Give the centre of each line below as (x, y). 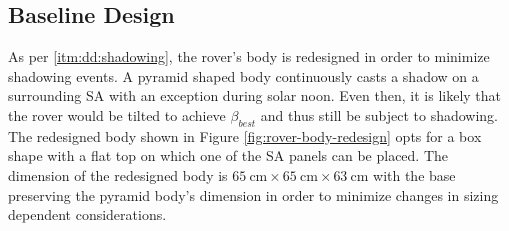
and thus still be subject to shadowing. (379, 114)
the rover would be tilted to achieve (117, 114)
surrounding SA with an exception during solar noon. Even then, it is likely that (255, 95)
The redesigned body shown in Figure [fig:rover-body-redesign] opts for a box (245, 135)
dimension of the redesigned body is (118, 174)
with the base (414, 174)
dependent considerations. (87, 214)
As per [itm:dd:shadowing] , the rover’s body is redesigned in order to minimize (249, 56)
